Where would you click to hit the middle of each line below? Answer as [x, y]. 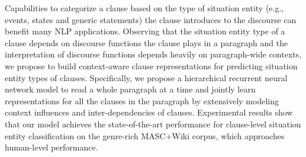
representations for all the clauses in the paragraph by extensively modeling [142, 100]
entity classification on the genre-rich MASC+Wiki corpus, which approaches [145, 135]
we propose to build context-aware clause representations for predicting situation [151, 65]
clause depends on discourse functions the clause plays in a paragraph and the [146, 42]
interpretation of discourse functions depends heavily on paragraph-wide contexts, [153, 54]
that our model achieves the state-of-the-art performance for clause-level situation [153, 124]
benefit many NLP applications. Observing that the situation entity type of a [145, 31]
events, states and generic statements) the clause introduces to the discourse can [151, 19]
